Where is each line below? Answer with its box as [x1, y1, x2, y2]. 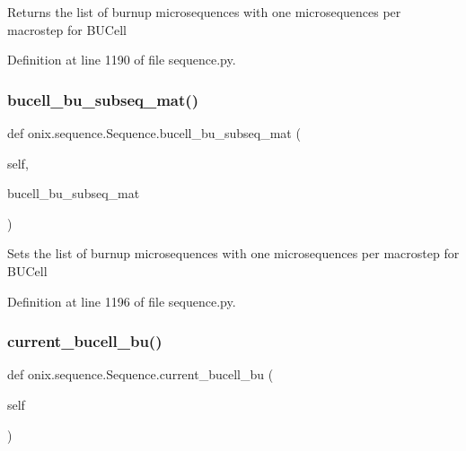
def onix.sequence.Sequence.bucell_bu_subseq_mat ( [7, 124, 301, 142]
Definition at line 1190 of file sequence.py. [7, 50, 236, 69]
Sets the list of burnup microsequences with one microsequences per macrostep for [7, 244, 460, 263]
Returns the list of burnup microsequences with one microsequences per [7, 3, 401, 21]
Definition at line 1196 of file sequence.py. [7, 291, 236, 310]
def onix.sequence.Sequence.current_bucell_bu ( [7, 365, 274, 384]
